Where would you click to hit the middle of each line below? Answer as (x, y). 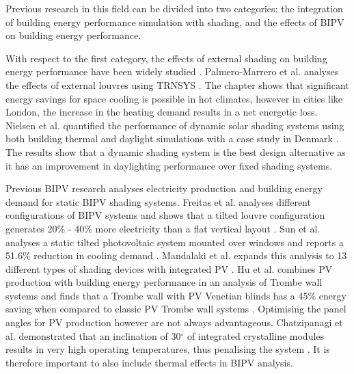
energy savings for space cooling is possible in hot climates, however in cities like (174, 98)
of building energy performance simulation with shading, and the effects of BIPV (175, 22)
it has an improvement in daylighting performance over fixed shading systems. (169, 165)
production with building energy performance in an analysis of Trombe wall (164, 282)
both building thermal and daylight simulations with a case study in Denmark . (172, 138)
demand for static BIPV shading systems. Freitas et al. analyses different (158, 201)
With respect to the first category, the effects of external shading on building (166, 58)
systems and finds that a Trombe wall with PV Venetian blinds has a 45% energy (176, 295)
